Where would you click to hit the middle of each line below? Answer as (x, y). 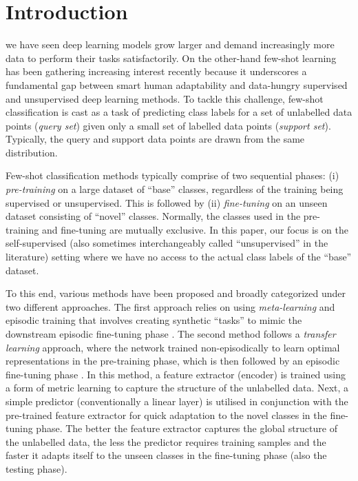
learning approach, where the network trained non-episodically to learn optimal (173, 347)
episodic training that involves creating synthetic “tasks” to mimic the (154, 320)
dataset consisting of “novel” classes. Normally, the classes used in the (153, 216)
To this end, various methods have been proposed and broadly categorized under (176, 293)
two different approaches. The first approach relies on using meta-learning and (170, 306)
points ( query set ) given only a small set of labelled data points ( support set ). (168, 125)
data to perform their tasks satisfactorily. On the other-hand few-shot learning (171, 58)
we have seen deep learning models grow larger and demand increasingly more (170, 44)
